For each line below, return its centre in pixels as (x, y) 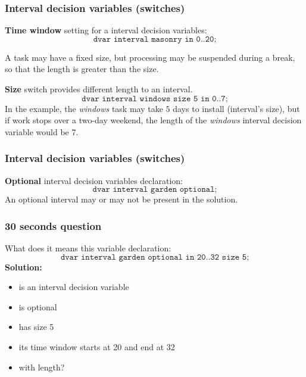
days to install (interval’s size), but (236, 108)
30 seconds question (53, 225)
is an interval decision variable (74, 287)
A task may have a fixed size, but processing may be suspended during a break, (150, 57)
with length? (42, 367)
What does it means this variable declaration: (88, 248)
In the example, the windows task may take (84, 108)
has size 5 (36, 327)
